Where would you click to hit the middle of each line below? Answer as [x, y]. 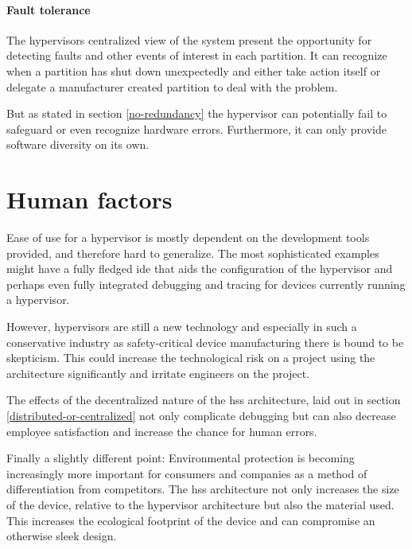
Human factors [89, 199]
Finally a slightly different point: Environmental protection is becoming [181, 458]
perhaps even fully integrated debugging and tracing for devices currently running [206, 284]
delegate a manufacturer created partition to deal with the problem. [172, 86]
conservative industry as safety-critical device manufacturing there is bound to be [205, 342]
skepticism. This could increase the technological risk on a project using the [191, 358]
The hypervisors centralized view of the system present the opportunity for [189, 39]
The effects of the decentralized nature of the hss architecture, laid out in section [204, 400]
